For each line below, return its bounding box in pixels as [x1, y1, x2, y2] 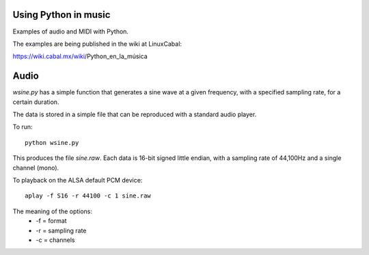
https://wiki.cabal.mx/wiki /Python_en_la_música [12, 52, 148, 61]
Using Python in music [12, 9, 111, 21]
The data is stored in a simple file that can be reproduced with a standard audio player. [12, 110, 257, 118]
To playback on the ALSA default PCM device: [12, 176, 143, 184]
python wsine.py [25, 139, 79, 146]
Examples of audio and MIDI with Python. [12, 27, 129, 36]
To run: [12, 123, 33, 131]
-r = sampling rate [36, 226, 87, 234]
